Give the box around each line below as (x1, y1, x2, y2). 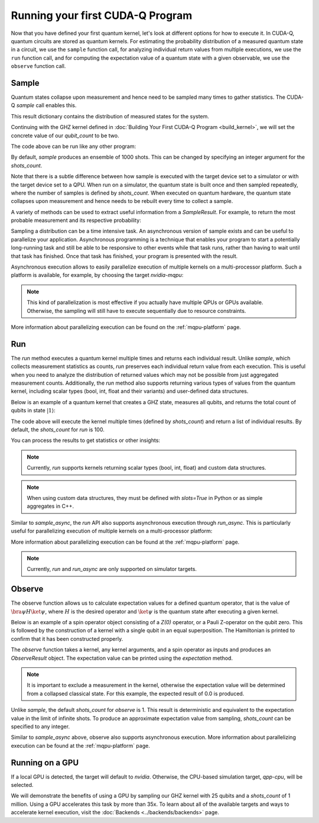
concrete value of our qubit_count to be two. (11, 132, 119, 139)
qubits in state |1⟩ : (11, 407, 56, 414)
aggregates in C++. (27, 503, 74, 510)
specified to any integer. (11, 722, 70, 730)
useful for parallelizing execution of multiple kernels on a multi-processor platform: (11, 527, 213, 535)
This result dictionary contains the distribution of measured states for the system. (11, 112, 210, 120)
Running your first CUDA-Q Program (11, 9, 193, 22)
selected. (11, 782, 34, 788)
